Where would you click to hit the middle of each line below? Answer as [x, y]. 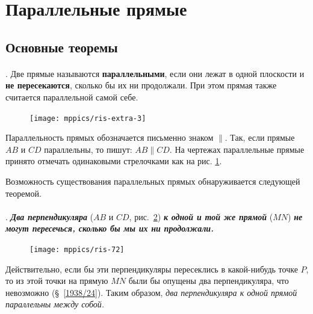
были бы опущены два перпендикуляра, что [209, 281]
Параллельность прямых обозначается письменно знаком [110, 137]
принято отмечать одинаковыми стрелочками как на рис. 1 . [114, 161]
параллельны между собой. [55, 304]
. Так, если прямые [260, 137]
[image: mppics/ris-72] [77, 249]
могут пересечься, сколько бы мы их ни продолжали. [110, 228]
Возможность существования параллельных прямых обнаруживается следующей [153, 181]
